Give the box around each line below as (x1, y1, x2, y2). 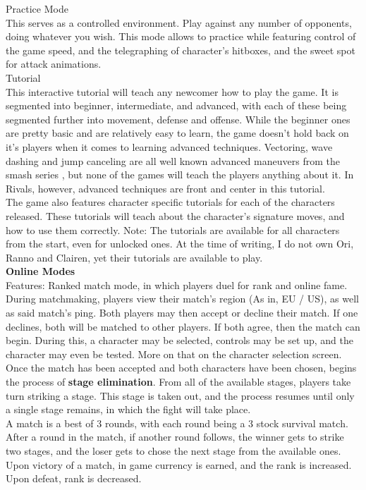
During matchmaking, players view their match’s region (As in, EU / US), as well (6, 291, 359, 306)
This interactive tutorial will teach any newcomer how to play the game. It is (6, 84, 338, 99)
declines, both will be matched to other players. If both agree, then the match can (6, 319, 360, 333)
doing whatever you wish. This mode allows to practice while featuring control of (6, 29, 356, 44)
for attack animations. (6, 56, 102, 71)
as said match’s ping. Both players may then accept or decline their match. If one (6, 305, 358, 320)
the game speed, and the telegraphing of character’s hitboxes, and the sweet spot (6, 42, 355, 57)
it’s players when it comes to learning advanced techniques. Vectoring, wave (6, 139, 333, 154)
